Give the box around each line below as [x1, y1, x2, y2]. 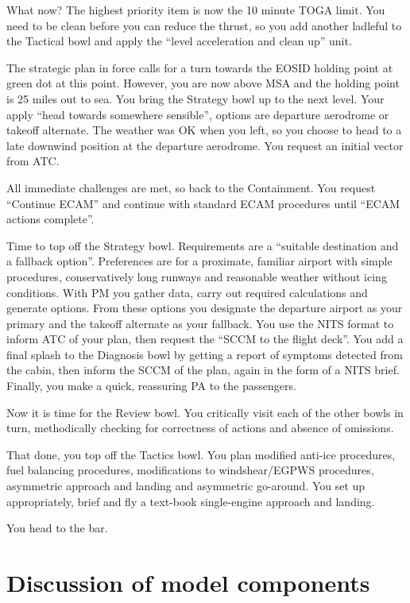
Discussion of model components [6, 566, 370, 598]
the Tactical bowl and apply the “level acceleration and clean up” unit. [6, 33, 352, 49]
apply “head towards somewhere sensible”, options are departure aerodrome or [6, 106, 389, 122]
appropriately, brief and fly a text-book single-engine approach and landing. [6, 493, 375, 509]
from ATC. [6, 153, 60, 169]
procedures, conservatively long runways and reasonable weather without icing [6, 268, 387, 284]
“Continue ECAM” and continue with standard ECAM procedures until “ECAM [6, 195, 400, 211]
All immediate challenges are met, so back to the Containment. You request [6, 179, 376, 195]
